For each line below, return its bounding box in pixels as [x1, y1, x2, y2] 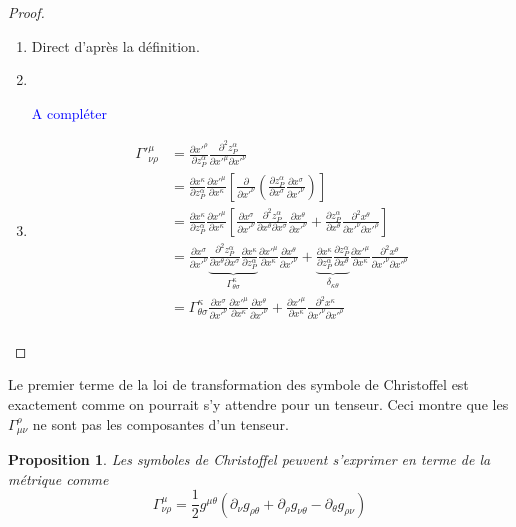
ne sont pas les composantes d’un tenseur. [32, 413, 289, 434]
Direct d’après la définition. [31, 35, 200, 56]
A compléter [31, 102, 107, 123]
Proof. [8, 2, 45, 22]
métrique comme [8, 468, 109, 489]
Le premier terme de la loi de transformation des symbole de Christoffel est [8, 374, 469, 395]
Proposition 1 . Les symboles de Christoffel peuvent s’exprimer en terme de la [8, 448, 491, 469]
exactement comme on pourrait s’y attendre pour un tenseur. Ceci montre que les [8, 393, 509, 414]
